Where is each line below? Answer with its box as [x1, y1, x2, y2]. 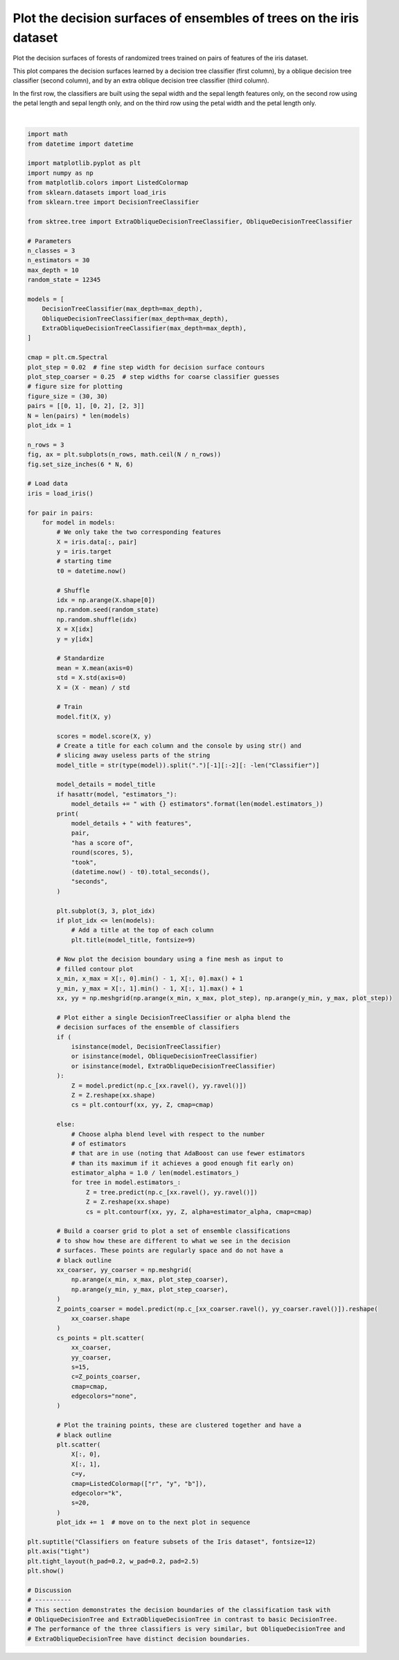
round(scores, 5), [71, 848, 134, 857]
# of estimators [71, 1140, 127, 1147]
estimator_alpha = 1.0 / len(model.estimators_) [71, 1169, 240, 1177]
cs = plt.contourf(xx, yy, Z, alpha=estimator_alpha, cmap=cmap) [85, 1208, 313, 1215]
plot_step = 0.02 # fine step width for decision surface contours [27, 363, 265, 371]
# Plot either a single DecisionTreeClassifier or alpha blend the [56, 1013, 291, 1021]
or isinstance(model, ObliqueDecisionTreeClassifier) [71, 1052, 258, 1061]
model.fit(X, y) [56, 712, 112, 721]
